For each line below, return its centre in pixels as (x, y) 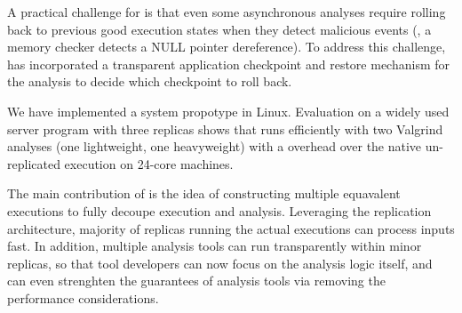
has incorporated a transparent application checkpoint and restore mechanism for (228, 64)
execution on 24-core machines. (149, 163)
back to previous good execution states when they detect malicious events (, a (219, 29)
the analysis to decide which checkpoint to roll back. (150, 81)
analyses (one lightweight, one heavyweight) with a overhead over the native (215, 146)
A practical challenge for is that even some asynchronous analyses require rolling (227, 12)
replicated (34, 163)
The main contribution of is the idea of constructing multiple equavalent (204, 193)
